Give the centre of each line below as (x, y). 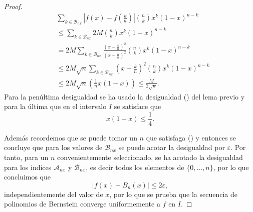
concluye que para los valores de (53, 147)
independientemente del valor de (54, 194)
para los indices (28, 167)
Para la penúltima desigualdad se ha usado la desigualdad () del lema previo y (124, 96)
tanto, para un (26, 157)
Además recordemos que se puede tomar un (71, 137)
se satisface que (138, 106)
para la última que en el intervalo (55, 106)
